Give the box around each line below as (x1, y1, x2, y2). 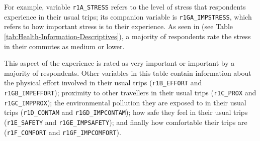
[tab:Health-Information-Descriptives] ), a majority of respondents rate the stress (4, 31, 251, 41)
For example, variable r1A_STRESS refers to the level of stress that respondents (4, 2, 246, 12)
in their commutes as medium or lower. (4, 41, 125, 51)
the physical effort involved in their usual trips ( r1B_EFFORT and (4, 77, 202, 88)
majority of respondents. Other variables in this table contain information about (4, 67, 251, 78)
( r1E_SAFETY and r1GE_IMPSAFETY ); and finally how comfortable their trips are (4, 116, 247, 127)
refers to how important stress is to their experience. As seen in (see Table (4, 21, 233, 32)
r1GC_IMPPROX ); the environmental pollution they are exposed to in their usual (4, 97, 246, 107)
